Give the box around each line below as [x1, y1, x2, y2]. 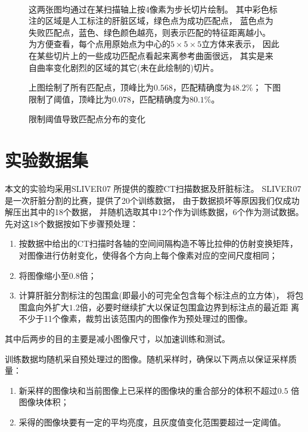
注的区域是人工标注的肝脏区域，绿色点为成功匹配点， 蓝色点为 [29, 14, 273, 27]
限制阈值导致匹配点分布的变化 [29, 113, 145, 125]
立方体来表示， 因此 [201, 38, 279, 50]
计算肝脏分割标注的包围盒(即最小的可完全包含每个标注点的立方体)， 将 [18, 289, 295, 302]
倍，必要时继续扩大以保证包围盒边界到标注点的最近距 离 [79, 300, 300, 313]
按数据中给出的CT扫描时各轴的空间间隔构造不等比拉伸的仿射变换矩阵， [18, 237, 298, 250]
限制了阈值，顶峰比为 [29, 92, 112, 105]
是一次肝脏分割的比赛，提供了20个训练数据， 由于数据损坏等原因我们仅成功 [5, 194, 300, 206]
